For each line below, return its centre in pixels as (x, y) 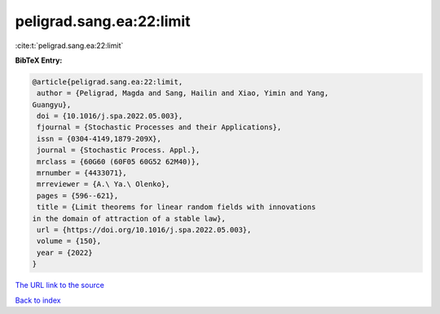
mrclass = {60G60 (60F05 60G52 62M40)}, (119, 161)
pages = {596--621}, (78, 196)
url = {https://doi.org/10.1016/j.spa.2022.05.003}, (144, 230)
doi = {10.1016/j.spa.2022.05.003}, (110, 116)
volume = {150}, (69, 241)
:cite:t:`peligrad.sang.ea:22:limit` (69, 46)
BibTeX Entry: (39, 60)
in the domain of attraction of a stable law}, (129, 218)
